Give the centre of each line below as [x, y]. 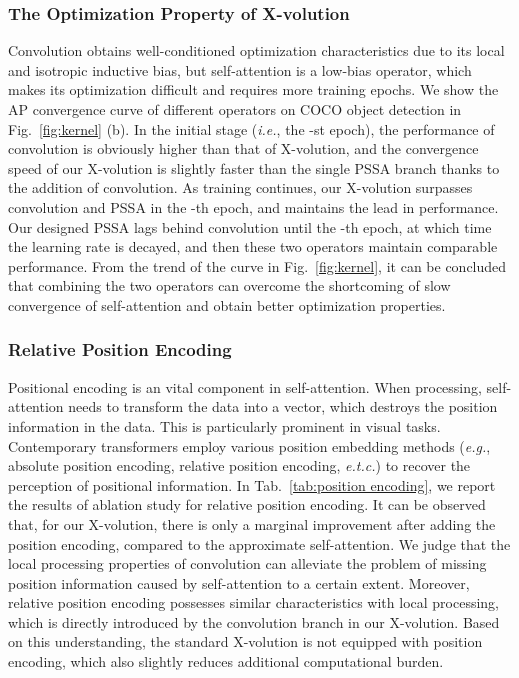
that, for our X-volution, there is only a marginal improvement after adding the [252, 523]
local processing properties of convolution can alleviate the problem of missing [247, 563]
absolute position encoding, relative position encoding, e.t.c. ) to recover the [239, 465]
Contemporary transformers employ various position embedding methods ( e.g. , [249, 445]
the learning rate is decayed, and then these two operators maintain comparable [253, 246]
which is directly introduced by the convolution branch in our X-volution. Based [254, 621]
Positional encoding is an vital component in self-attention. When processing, [245, 386]
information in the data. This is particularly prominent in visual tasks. [224, 425]
